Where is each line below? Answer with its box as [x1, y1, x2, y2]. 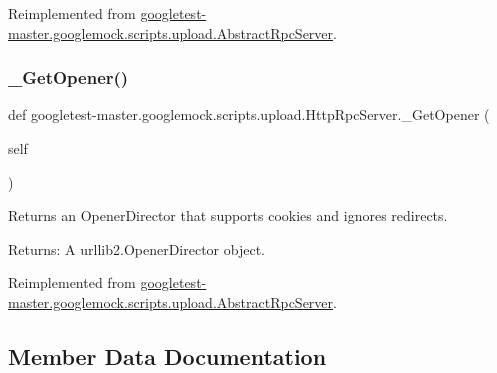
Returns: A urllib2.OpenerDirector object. [8, 238, 265, 259]
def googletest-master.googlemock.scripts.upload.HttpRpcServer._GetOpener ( [8, 104, 490, 125]
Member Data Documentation [8, 340, 327, 371]
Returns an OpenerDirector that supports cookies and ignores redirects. [8, 205, 448, 226]
